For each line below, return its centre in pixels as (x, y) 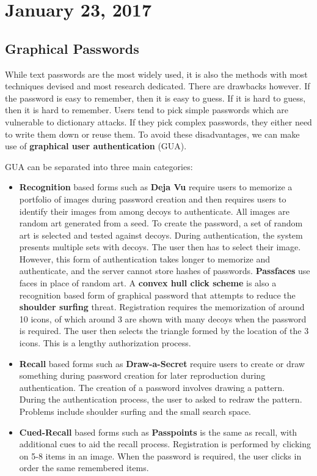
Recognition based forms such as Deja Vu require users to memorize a (156, 187)
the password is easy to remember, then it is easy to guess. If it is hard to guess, (155, 98)
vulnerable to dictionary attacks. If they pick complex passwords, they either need (158, 121)
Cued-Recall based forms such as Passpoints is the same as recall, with (158, 432)
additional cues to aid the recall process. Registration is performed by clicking (165, 444)
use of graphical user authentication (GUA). (96, 146)
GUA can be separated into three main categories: (99, 166)
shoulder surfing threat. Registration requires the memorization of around (162, 307)
